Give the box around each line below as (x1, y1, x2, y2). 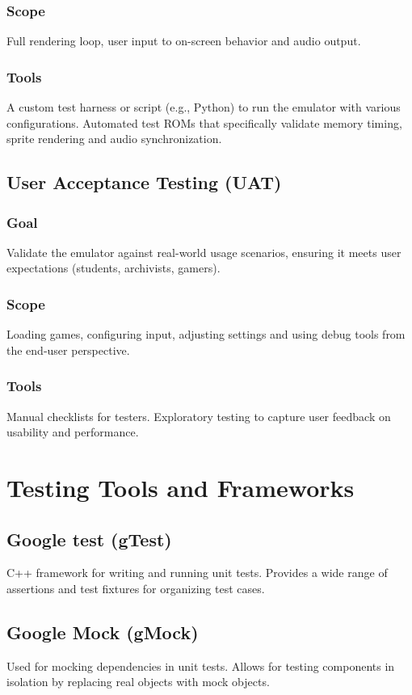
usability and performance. (6, 423, 139, 440)
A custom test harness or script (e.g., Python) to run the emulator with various (6, 99, 401, 116)
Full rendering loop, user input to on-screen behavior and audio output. (6, 32, 361, 49)
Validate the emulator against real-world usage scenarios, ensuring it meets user (6, 243, 401, 260)
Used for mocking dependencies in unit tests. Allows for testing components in (6, 657, 395, 674)
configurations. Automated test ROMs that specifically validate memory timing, (6, 114, 402, 131)
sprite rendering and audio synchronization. (6, 130, 222, 147)
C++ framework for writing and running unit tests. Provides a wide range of (6, 564, 388, 581)
